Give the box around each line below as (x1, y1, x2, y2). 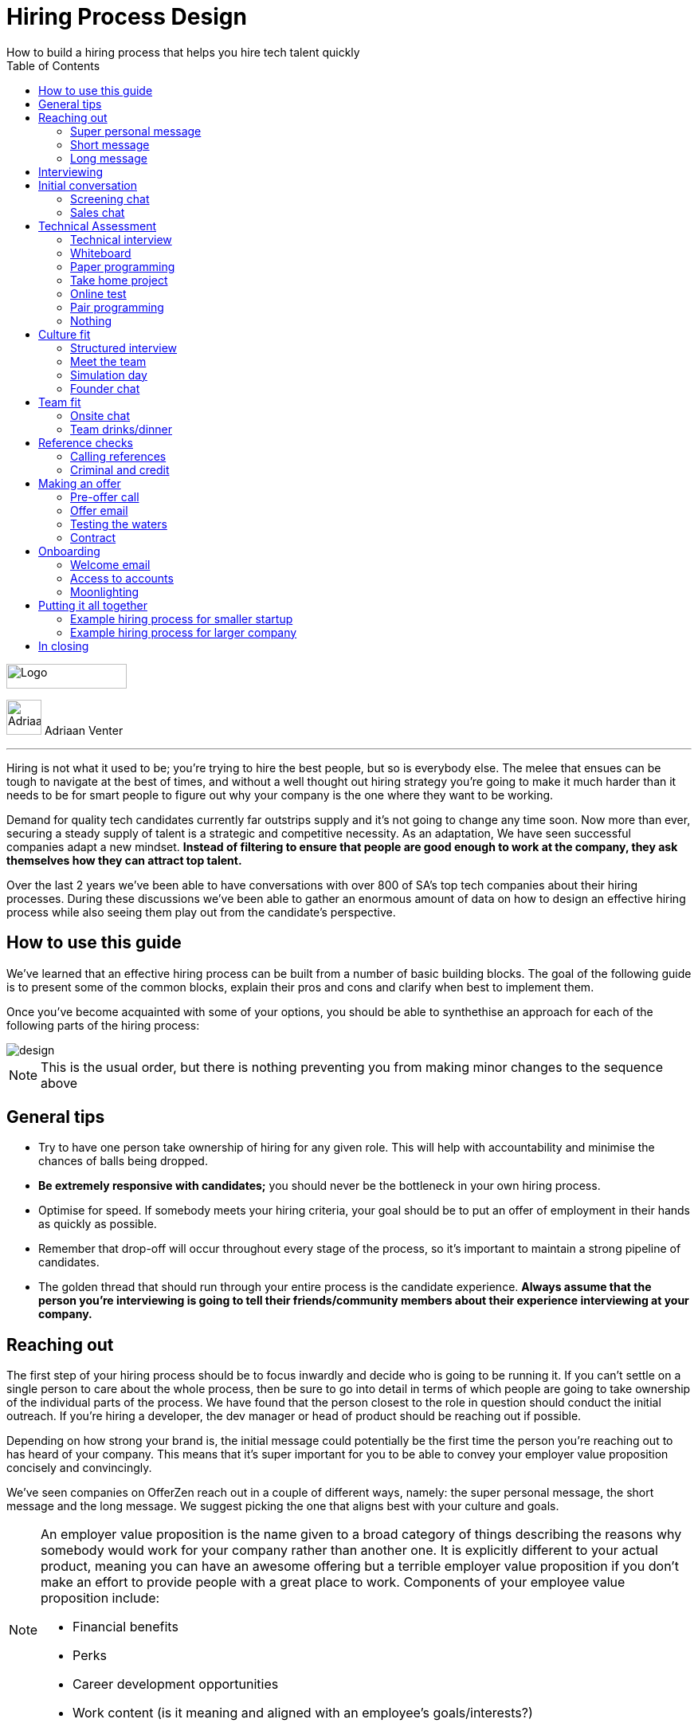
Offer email (70, 503, 128, 517)
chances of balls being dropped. (38, 1154, 208, 1168)
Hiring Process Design (6, 3, 247, 30)
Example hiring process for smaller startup (70, 611, 293, 626)
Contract (70, 530, 116, 544)
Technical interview (70, 232, 172, 246)
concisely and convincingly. (6, 1461, 152, 1475)
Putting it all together (38, 598, 147, 612)
